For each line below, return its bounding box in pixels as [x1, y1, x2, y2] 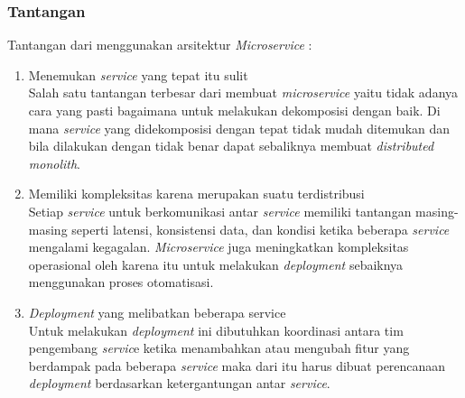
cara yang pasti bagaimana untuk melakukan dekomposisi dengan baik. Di [28, 101, 441, 119]
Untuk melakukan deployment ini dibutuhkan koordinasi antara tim [28, 320, 404, 339]
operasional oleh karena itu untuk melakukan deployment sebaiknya [28, 255, 404, 273]
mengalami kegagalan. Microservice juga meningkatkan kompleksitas [28, 237, 409, 256]
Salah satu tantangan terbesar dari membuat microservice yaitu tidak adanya [28, 83, 459, 102]
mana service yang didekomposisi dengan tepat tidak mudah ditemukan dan [28, 118, 451, 137]
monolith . [28, 153, 81, 172]
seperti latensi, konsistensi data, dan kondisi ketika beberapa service [71, 219, 450, 238]
